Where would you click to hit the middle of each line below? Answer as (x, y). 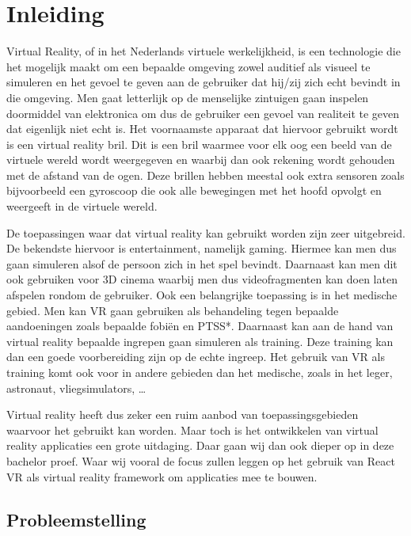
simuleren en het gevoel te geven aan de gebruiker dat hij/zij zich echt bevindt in (204, 82)
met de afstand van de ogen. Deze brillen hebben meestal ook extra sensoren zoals (205, 175)
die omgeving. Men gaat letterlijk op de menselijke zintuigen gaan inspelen (188, 97)
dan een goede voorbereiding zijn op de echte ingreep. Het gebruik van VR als (196, 357)
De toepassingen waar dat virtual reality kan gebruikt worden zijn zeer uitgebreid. (206, 232)
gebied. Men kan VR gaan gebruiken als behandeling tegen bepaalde (173, 310)
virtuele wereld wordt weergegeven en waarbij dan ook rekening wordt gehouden (201, 160)
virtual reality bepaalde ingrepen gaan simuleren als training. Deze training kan (200, 341)
